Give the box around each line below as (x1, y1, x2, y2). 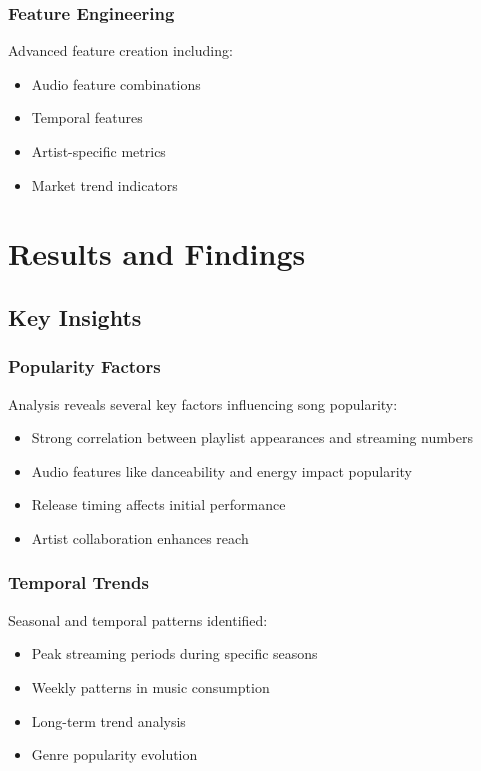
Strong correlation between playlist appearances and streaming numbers (31, 427, 473, 448)
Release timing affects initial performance (31, 494, 286, 515)
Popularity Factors (8, 354, 161, 379)
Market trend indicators (31, 174, 178, 195)
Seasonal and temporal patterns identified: (8, 609, 268, 630)
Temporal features (31, 107, 143, 128)
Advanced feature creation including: (8, 40, 233, 61)
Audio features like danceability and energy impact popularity (31, 460, 412, 481)
